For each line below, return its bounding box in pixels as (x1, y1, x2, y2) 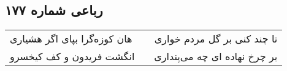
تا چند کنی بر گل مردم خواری (154, 32, 278, 46)
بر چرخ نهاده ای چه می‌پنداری (154, 49, 278, 64)
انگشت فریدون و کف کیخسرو (10, 49, 135, 64)
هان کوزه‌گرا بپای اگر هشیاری (10, 32, 132, 46)
